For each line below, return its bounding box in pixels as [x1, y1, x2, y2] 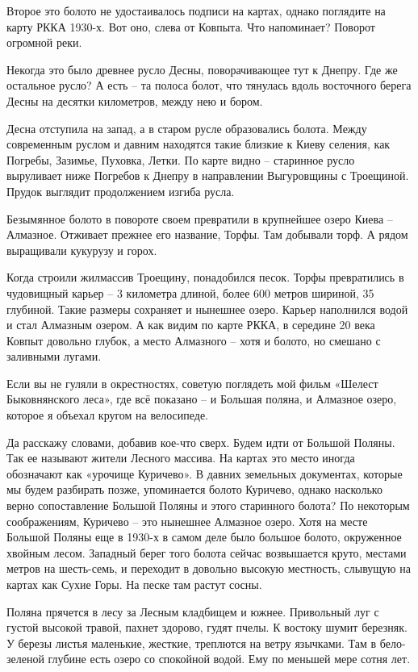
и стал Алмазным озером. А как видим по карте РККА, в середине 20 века [6, 316, 375, 333]
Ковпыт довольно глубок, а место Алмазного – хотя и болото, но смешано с [6, 332, 381, 349]
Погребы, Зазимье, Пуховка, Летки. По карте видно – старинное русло [6, 151, 355, 168]
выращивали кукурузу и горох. [6, 241, 157, 258]
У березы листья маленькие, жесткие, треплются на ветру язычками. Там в [6, 634, 377, 651]
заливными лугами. [6, 348, 102, 365]
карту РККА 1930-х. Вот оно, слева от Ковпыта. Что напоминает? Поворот [6, 18, 375, 35]
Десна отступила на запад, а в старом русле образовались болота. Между [6, 119, 367, 136]
